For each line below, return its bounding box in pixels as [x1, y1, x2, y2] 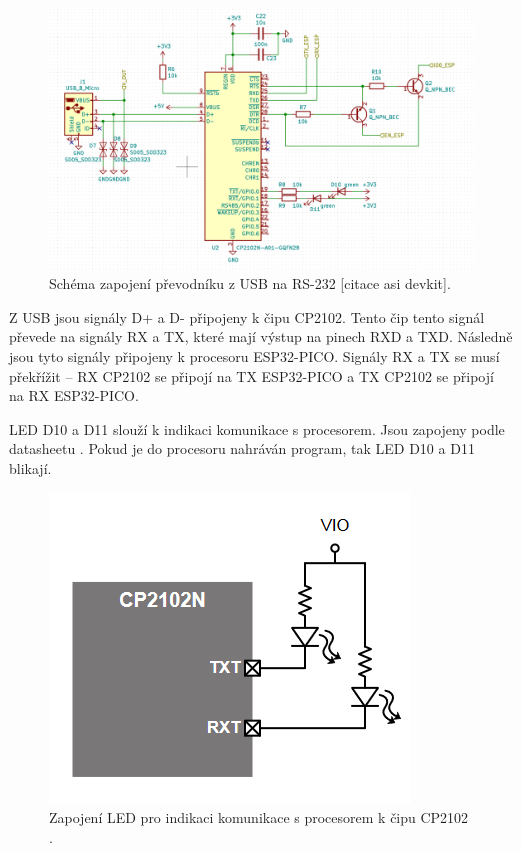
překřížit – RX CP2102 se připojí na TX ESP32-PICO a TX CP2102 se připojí [9, 365, 494, 386]
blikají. [9, 458, 52, 479]
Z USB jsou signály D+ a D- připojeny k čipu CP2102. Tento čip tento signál [9, 306, 485, 327]
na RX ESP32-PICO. [9, 385, 139, 406]
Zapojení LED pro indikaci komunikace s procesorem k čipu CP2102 [49, 807, 469, 828]
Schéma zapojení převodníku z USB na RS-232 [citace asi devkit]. [49, 273, 451, 294]
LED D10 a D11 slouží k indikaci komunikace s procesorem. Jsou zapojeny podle [9, 418, 505, 439]
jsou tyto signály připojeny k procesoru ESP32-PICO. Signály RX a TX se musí [9, 346, 500, 367]
